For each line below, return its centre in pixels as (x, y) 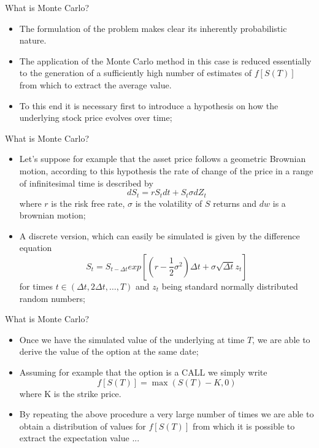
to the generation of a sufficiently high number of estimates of (136, 73)
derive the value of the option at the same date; (109, 351)
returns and (235, 203)
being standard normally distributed (230, 286)
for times (36, 286)
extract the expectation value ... (79, 438)
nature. (33, 40)
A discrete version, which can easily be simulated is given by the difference (159, 235)
